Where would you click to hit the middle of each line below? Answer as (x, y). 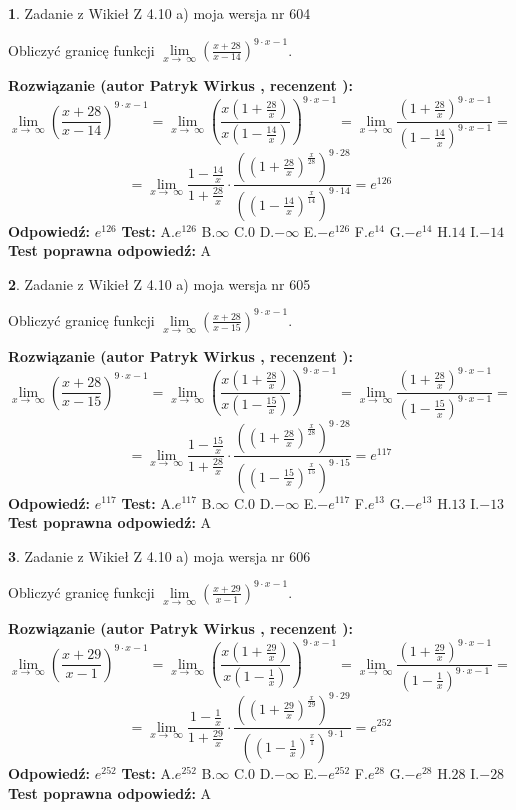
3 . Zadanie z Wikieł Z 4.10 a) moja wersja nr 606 (159, 555)
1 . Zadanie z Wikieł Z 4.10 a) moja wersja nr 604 (159, 13)
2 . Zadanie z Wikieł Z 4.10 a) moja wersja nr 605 (159, 283)
